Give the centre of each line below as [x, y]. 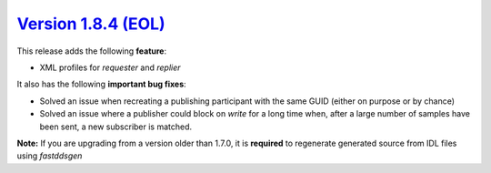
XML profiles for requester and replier [110, 67]
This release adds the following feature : [92, 51]
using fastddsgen [50, 156]
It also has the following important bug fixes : [101, 84]
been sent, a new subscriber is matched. [116, 127]
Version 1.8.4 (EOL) [91, 24]
